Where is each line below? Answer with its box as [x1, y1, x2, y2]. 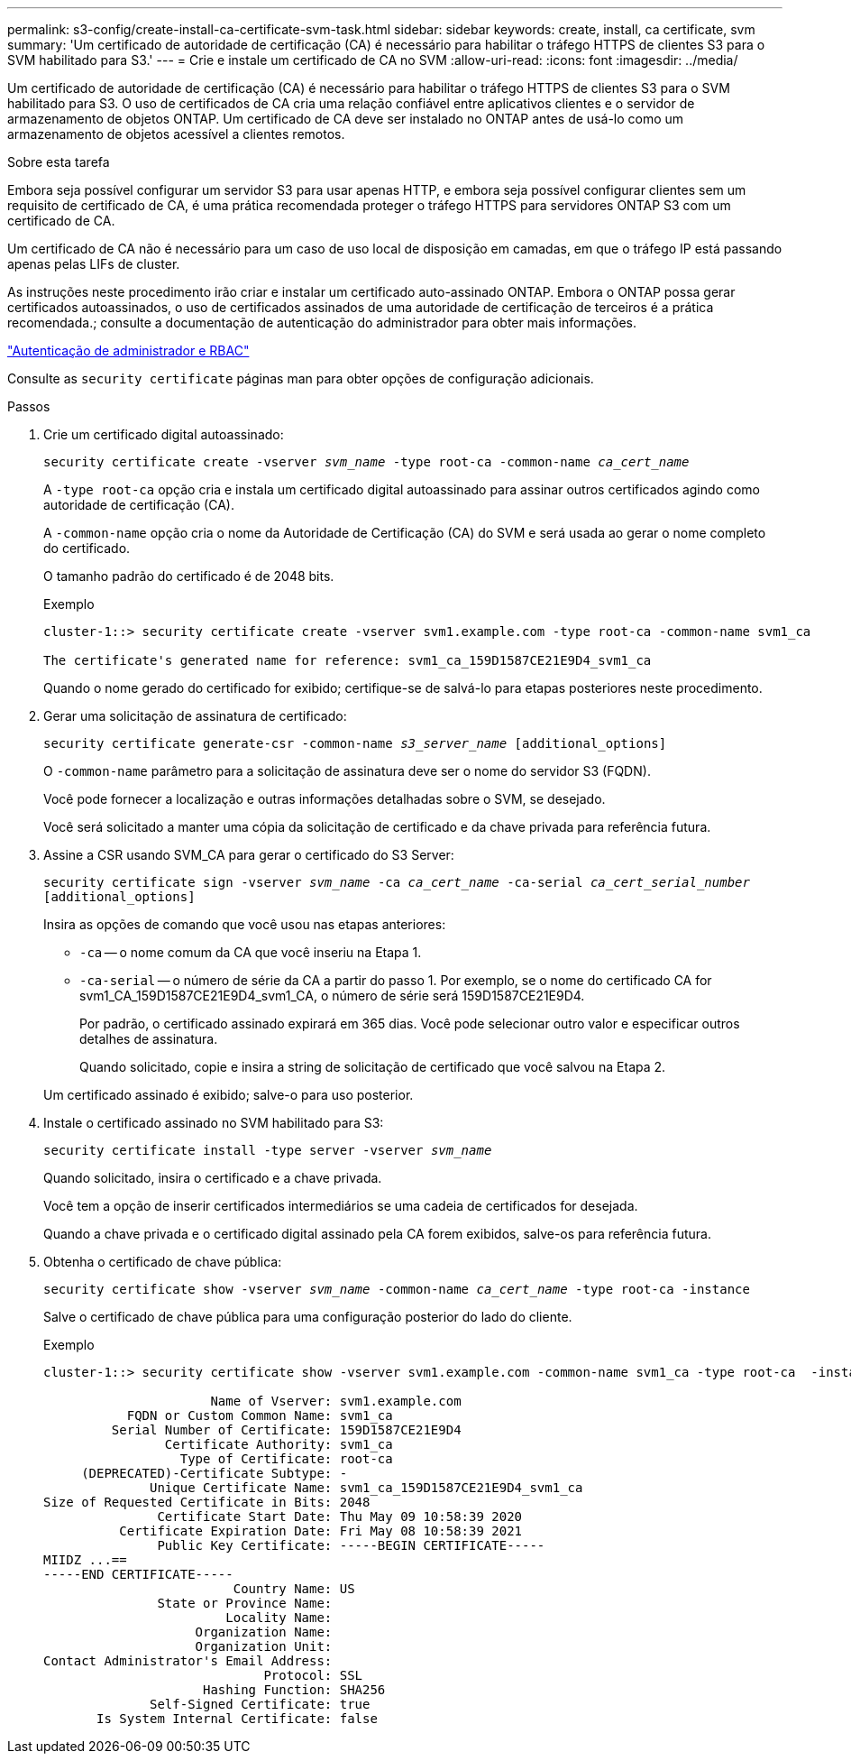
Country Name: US [233, 1581, 355, 1596]
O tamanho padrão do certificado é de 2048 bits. [43, 568, 334, 584]
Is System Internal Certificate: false [96, 1711, 378, 1726]
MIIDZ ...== [43, 1553, 127, 1567]
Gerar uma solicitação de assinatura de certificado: [43, 708, 347, 724]
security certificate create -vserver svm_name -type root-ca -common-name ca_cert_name [43, 455, 690, 469]
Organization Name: [195, 1625, 333, 1639]
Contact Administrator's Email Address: [43, 1654, 333, 1668]
